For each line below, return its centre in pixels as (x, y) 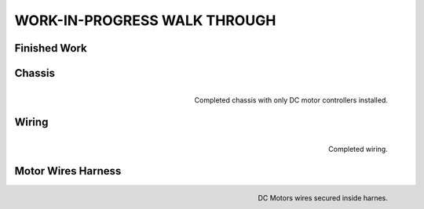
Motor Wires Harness (68, 171)
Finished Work (51, 48)
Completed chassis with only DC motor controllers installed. (291, 100)
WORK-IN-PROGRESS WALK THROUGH (145, 20)
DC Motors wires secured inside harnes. (323, 198)
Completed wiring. (358, 149)
